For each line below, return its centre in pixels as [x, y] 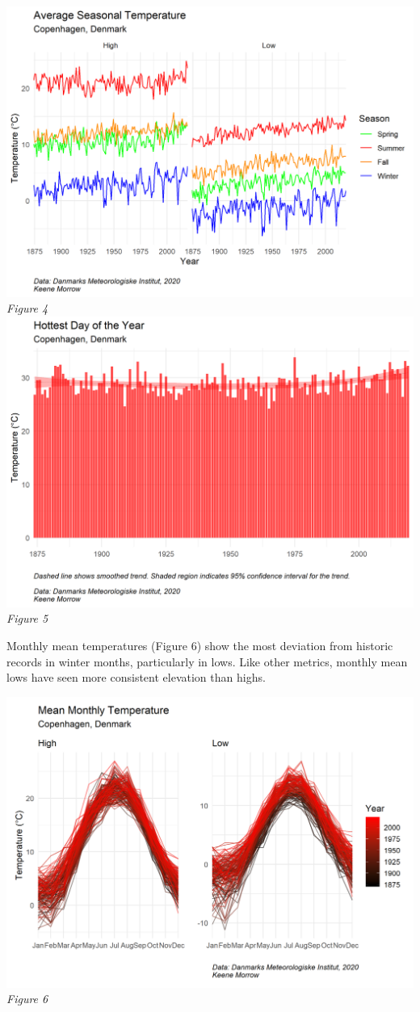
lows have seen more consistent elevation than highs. [136, 677]
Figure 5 [27, 618]
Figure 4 [27, 308]
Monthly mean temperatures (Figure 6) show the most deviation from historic [200, 645]
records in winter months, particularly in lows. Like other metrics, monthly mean [207, 661]
